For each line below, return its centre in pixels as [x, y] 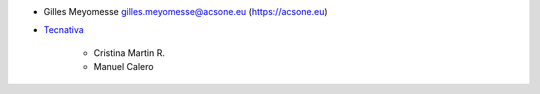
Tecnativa [63, 30]
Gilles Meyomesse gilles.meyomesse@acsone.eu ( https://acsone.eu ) [186, 11]
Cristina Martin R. [129, 52]
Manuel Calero [123, 67]
